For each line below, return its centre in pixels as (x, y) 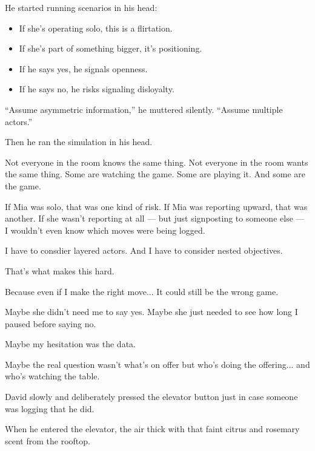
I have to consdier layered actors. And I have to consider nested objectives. (144, 250)
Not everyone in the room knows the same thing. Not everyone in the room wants (157, 162)
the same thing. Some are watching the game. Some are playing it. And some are (155, 174)
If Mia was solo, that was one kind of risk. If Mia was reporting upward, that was (156, 206)
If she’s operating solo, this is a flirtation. (96, 28)
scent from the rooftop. (48, 440)
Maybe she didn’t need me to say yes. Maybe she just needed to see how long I (151, 312)
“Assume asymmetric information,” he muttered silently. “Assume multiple (144, 109)
